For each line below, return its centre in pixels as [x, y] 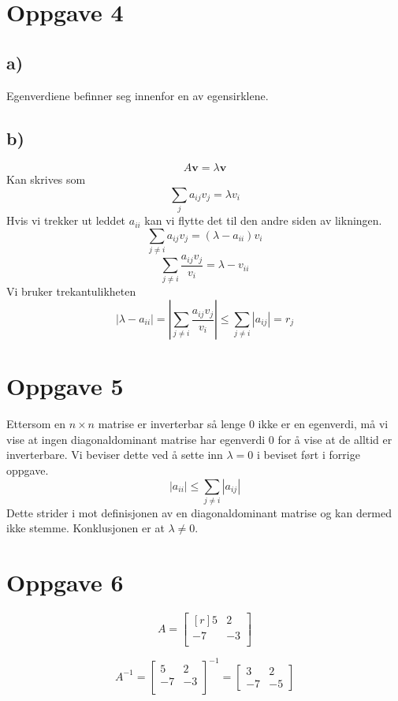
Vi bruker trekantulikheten [71, 291]
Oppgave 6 [65, 582]
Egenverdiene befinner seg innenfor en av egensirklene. [138, 95]
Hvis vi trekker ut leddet [66, 220]
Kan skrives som [46, 179]
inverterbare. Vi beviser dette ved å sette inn [115, 455]
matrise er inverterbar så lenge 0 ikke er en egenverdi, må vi [243, 424]
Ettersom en [36, 424]
